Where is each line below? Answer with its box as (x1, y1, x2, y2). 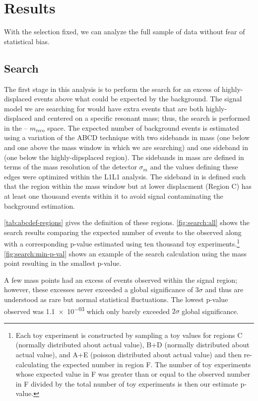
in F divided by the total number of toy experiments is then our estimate (15, 378, 238, 389)
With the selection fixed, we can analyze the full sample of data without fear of (4, 26, 245, 37)
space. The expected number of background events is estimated (47, 122, 239, 133)
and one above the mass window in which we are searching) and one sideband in (4, 142, 248, 153)
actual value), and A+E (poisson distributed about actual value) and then (15, 349, 242, 360)
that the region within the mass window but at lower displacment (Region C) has (4, 181, 252, 191)
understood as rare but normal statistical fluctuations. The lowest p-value (4, 294, 228, 305)
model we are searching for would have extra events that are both (4, 103, 204, 113)
